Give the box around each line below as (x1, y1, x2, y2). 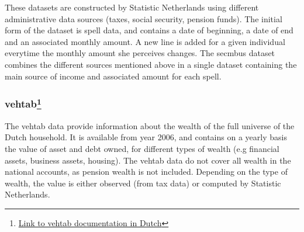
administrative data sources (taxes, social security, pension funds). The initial (5, 12, 282, 25)
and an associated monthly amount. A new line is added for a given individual (5, 35, 285, 47)
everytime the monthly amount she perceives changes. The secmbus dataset (5, 47, 275, 59)
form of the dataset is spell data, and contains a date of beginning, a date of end (5, 24, 293, 36)
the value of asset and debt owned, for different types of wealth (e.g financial (5, 143, 279, 155)
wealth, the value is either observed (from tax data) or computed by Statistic (5, 176, 281, 189)
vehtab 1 (5, 95, 42, 111)
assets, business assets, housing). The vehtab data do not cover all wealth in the (5, 154, 291, 166)
